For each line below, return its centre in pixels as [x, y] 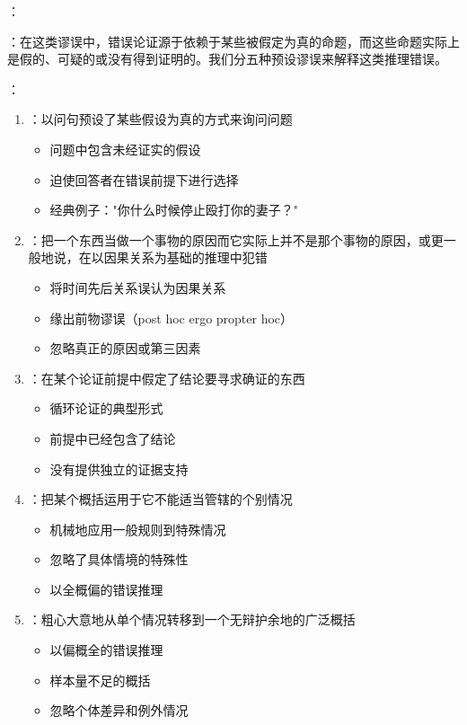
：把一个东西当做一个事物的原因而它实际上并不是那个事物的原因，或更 [236, 239]
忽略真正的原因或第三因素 [125, 348]
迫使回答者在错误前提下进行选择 [144, 179]
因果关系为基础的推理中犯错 [185, 257]
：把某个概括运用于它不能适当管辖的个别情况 [160, 499]
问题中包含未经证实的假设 [125, 149]
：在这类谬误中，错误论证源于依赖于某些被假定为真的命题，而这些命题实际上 [233, 41]
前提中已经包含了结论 [113, 438]
